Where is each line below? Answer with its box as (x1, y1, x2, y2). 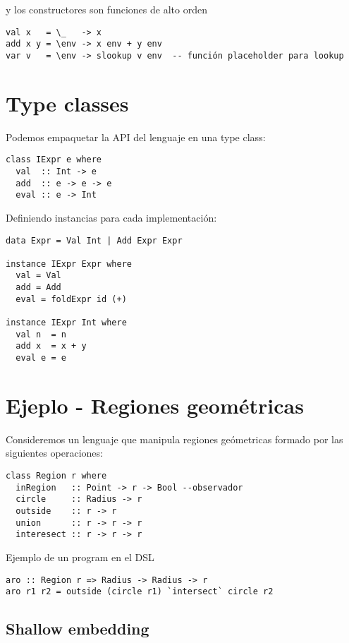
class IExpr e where (6, 155, 102, 165)
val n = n (16, 329, 66, 339)
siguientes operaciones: (6, 445, 103, 460)
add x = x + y (16, 341, 87, 351)
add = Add (16, 282, 61, 293)
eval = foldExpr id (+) (16, 294, 127, 304)
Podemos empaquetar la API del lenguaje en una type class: (6, 129, 266, 144)
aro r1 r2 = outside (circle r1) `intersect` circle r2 (6, 587, 274, 597)
